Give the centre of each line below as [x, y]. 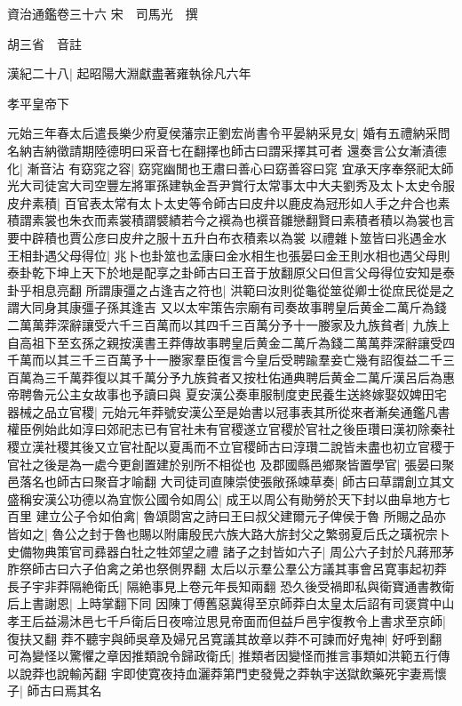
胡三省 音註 [44, 43]
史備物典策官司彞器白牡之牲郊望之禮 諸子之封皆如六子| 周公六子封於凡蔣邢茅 [231, 551]
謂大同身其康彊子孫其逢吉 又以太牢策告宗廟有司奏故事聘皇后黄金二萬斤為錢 [227, 307]
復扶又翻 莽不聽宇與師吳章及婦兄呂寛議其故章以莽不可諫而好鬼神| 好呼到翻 [225, 638]
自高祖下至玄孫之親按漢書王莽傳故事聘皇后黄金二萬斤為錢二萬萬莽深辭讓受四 [231, 342]
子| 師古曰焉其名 [55, 690]
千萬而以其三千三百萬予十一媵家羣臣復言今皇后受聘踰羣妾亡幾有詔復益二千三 [231, 360]
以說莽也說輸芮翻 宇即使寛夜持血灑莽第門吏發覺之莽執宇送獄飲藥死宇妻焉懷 [227, 673]
